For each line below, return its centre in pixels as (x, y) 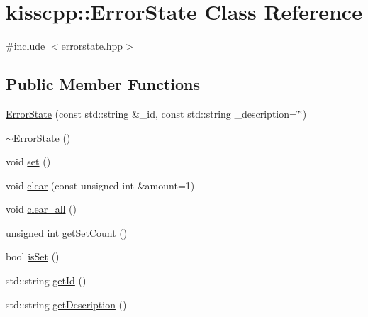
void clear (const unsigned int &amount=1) (100, 185)
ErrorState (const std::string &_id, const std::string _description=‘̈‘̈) (156, 113)
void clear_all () (41, 209)
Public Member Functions (103, 84)
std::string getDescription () (66, 304)
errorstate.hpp (92, 46)
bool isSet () (33, 256)
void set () (28, 161)
